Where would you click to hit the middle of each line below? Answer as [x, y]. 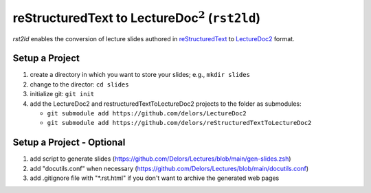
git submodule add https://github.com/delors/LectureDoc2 [147, 114]
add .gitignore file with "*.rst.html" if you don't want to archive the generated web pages [155, 178]
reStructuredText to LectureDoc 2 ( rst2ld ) [137, 17]
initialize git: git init [62, 94]
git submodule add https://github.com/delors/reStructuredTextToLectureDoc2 [179, 123]
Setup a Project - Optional [69, 143]
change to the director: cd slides [79, 84]
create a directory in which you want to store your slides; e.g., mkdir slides [140, 75]
